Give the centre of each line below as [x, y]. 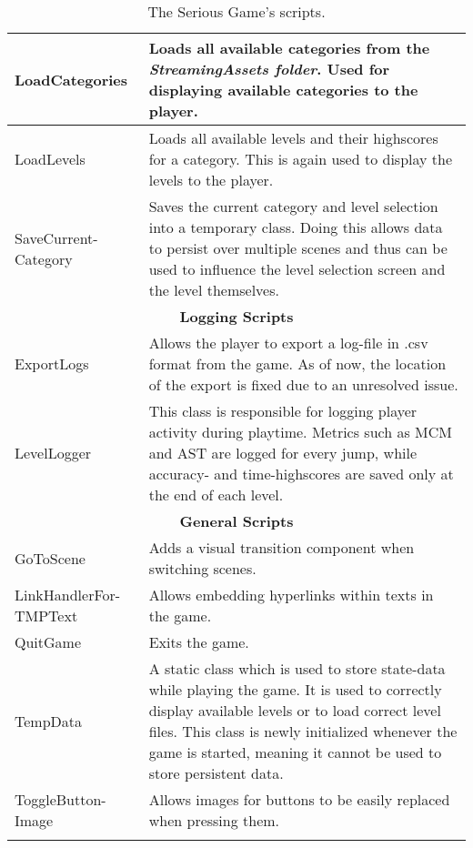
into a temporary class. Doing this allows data [296, 227]
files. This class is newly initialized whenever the [303, 731]
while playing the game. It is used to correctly [295, 689]
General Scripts [236, 521]
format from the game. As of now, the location [297, 363]
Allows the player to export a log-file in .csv [288, 343]
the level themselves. [214, 290]
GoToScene [50, 558]
